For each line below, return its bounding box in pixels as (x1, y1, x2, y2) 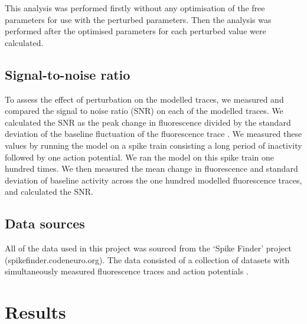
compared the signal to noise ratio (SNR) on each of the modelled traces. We (5, 104, 283, 117)
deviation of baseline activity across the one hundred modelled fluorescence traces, (5, 174, 302, 186)
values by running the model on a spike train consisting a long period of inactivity (5, 139, 302, 151)
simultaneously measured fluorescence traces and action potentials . (5, 265, 249, 277)
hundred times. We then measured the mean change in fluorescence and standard (5, 162, 298, 175)
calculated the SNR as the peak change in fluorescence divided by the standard (5, 116, 291, 128)
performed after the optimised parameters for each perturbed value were (5, 25, 266, 37)
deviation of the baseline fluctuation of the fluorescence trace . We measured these (5, 127, 302, 140)
